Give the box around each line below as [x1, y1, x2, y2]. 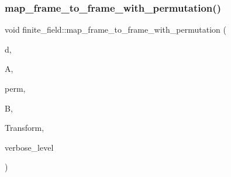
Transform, [5, 122, 44, 134]
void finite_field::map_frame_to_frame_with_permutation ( [5, 23, 226, 36]
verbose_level [5, 141, 54, 153]
